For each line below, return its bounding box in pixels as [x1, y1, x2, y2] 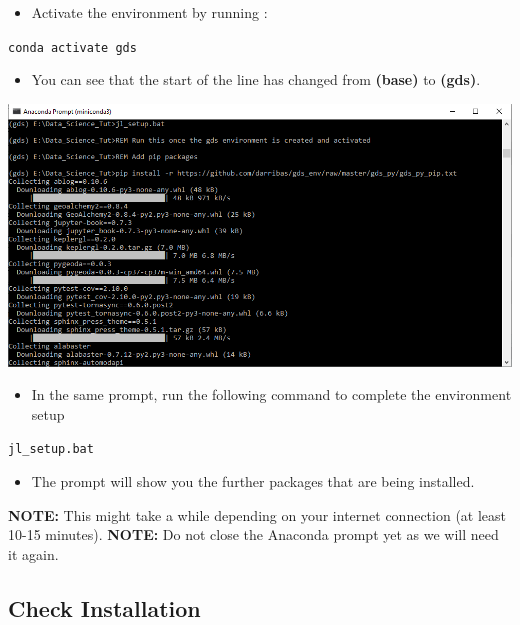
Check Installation [8, 592, 201, 623]
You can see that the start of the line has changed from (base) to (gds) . [31, 69, 481, 90]
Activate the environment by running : [31, 2, 268, 22]
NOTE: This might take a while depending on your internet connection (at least [8, 504, 507, 525]
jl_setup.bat [8, 442, 94, 457]
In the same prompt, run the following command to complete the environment [31, 384, 512, 405]
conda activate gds [8, 40, 137, 55]
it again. [8, 543, 59, 564]
